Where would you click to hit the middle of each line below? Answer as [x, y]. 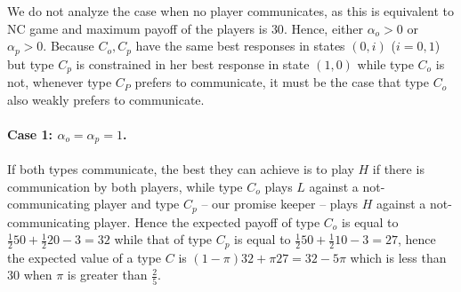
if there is [398, 168]
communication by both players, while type [125, 186]
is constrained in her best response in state [193, 63]
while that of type [163, 239]
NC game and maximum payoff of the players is [137, 28]
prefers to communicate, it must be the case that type [282, 82]
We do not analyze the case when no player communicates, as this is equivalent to [231, 11]
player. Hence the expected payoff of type [207, 221]
